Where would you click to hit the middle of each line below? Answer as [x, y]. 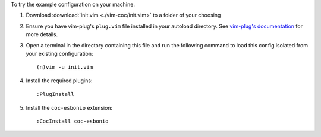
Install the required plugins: [59, 81]
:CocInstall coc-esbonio [73, 121]
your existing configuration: [59, 53]
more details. [42, 34]
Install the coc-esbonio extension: [69, 107]
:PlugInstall [55, 94]
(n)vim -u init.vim [65, 67]
